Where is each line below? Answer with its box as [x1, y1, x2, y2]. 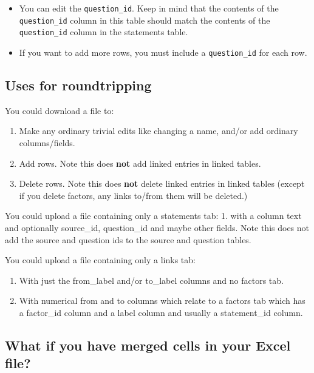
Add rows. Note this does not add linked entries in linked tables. [19, 156, 261, 169]
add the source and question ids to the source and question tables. [5, 233, 251, 246]
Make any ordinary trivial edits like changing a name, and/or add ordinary [19, 124, 298, 137]
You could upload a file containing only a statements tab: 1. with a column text [5, 209, 302, 222]
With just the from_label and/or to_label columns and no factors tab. [19, 274, 284, 286]
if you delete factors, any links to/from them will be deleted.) [19, 189, 248, 201]
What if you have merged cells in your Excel [5, 335, 291, 354]
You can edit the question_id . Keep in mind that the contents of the [19, 2, 279, 14]
